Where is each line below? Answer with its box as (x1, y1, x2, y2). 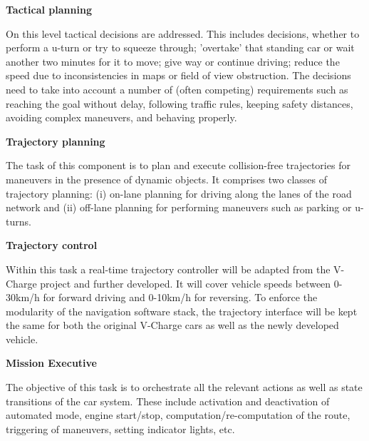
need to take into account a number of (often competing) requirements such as (6, 81, 348, 96)
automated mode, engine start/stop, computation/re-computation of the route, (6, 407, 350, 422)
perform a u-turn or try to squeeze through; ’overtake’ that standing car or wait (6, 40, 355, 55)
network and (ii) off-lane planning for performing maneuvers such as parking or (6, 200, 352, 215)
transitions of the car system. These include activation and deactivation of (6, 393, 330, 408)
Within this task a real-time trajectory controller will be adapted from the (6, 261, 331, 276)
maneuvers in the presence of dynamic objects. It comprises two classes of (6, 171, 327, 186)
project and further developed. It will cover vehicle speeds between (40, 275, 331, 290)
